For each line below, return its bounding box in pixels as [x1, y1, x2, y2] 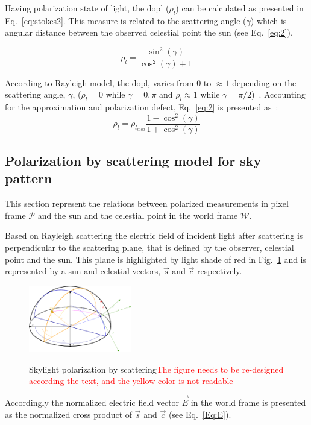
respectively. [197, 265, 242, 277]
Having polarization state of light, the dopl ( [5, 2, 169, 14]
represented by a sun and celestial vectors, [5, 265, 161, 277]
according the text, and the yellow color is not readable [29, 374, 233, 387]
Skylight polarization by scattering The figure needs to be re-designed [29, 362, 284, 375]
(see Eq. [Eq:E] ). [168, 408, 231, 420]
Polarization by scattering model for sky [5, 151, 262, 170]
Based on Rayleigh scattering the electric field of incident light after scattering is [5, 229, 303, 242]
